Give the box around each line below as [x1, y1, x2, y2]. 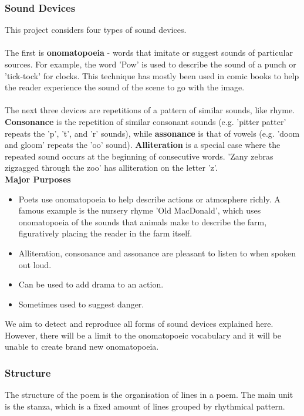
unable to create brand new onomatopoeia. [5, 340, 159, 353]
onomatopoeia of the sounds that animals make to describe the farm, [18, 215, 267, 228]
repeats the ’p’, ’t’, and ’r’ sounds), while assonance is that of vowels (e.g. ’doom [5, 127, 300, 139]
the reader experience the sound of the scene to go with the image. [5, 81, 245, 93]
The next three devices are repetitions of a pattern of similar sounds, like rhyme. [5, 104, 295, 116]
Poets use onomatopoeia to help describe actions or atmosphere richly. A [18, 192, 281, 205]
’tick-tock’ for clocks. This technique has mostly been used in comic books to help [5, 69, 299, 82]
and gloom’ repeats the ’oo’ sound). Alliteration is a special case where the [5, 138, 281, 151]
